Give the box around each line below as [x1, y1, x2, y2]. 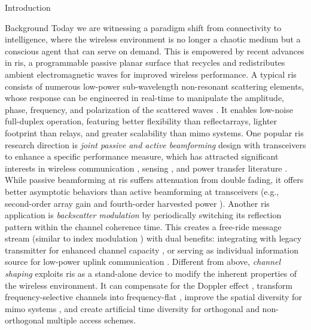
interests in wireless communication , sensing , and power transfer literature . [5, 161, 288, 174]
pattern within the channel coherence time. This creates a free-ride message [5, 220, 282, 233]
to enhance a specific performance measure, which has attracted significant [5, 150, 279, 163]
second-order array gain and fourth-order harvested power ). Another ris [5, 197, 270, 209]
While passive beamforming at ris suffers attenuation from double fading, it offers [5, 173, 304, 186]
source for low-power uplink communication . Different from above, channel [5, 255, 281, 268]
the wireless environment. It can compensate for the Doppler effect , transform [5, 279, 292, 291]
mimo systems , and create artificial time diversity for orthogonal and [5, 302, 260, 314]
